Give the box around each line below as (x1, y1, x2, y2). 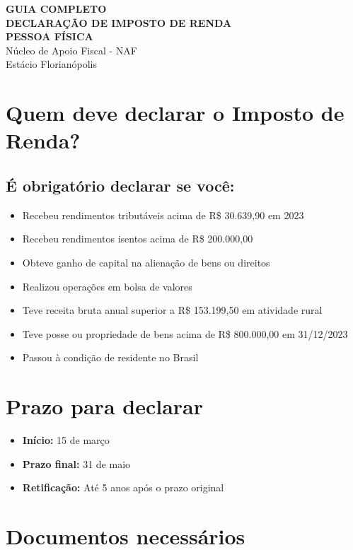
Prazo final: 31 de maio (22, 456, 131, 471)
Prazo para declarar (6, 392, 203, 421)
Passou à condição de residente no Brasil (22, 350, 199, 365)
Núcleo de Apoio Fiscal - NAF (6, 42, 137, 57)
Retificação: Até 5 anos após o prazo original (22, 480, 224, 495)
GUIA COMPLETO (6, 1, 107, 16)
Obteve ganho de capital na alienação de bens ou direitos (22, 254, 270, 269)
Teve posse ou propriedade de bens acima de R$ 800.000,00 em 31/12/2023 (22, 326, 348, 341)
